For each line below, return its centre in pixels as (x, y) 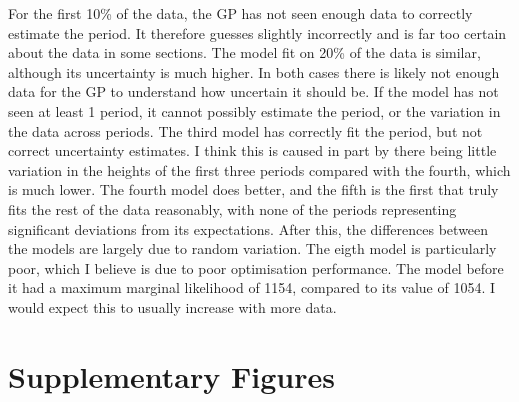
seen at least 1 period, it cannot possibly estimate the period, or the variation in (254, 110)
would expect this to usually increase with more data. (172, 306)
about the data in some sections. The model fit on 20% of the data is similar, (244, 52)
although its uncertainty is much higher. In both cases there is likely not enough (254, 71)
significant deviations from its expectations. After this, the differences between (248, 228)
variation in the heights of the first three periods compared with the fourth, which (259, 169)
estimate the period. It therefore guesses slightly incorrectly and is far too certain (257, 32)
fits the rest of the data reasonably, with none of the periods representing (232, 208)
